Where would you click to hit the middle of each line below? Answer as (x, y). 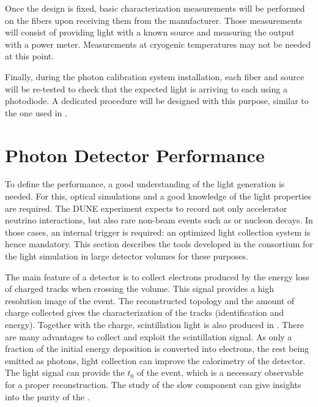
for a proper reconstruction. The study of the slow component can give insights (153, 384)
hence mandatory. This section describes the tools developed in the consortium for (159, 244)
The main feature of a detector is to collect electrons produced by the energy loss (157, 276)
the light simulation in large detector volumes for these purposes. (127, 256)
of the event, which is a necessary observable (220, 372)
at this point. (30, 56)
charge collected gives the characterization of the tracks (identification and (145, 312)
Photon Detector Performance (135, 155)
